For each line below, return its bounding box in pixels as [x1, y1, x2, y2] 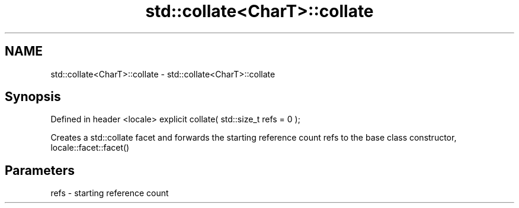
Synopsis [5, 89, 61, 105]
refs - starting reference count [50, 188, 169, 199]
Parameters [5, 162, 75, 178]
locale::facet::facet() [50, 142, 130, 153]
